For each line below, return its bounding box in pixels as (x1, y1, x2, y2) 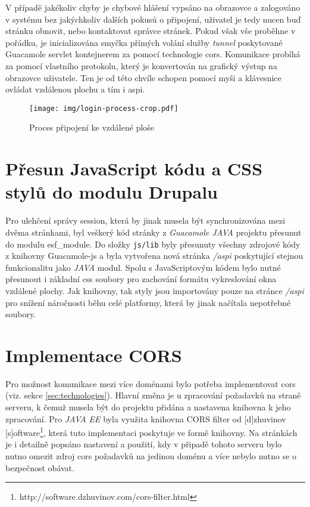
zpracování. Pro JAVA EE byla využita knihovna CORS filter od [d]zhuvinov (5, 412, 286, 425)
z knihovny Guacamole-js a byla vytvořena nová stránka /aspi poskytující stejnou (5, 249, 303, 262)
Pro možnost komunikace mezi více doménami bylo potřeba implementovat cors (5, 377, 296, 389)
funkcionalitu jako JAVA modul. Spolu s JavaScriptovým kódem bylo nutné (5, 261, 281, 273)
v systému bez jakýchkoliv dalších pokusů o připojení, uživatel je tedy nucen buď (5, 13, 301, 25)
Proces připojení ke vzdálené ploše (29, 121, 155, 134)
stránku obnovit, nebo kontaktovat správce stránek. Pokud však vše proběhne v (5, 24, 296, 37)
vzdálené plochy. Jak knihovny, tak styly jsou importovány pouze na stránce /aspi (5, 284, 304, 296)
